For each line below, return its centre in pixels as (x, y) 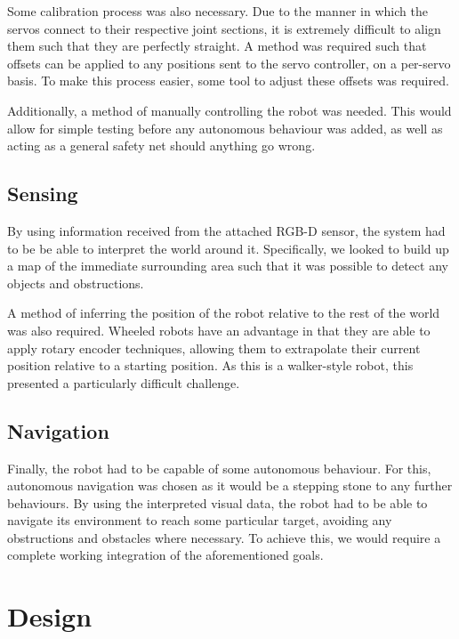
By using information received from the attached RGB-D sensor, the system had (226, 230)
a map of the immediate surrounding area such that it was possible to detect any (228, 266)
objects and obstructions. (76, 283)
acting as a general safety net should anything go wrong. (161, 146)
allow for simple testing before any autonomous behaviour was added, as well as (225, 128)
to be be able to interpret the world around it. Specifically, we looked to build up (228, 248)
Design (50, 616)
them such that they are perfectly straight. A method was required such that (217, 46)
